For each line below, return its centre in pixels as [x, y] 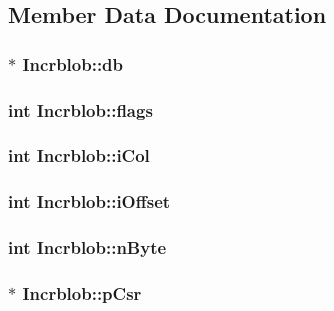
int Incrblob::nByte [87, 247]
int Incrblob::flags [80, 109]
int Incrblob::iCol [79, 155]
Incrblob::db [73, 63]
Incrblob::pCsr [82, 292]
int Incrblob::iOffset [89, 201]
